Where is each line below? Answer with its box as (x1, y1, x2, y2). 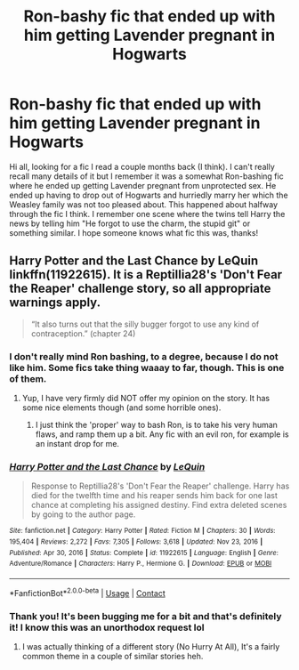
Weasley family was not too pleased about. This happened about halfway (9, 198, 279, 210)
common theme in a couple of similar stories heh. (21, 650, 204, 661)
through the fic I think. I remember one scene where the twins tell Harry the (9, 208, 286, 219)
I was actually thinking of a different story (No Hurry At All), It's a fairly (21, 641, 280, 651)
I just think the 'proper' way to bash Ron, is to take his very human (35, 420, 279, 431)
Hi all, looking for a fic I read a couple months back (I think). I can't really (9, 161, 275, 172)
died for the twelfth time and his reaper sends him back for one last (30, 490, 279, 501)
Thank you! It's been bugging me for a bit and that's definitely (9, 609, 282, 622)
